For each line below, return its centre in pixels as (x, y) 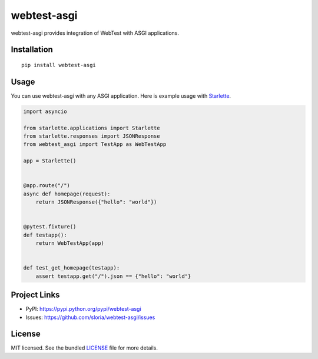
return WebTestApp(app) (70, 243)
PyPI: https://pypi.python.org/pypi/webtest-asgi (83, 309)
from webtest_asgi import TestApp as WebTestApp (95, 144)
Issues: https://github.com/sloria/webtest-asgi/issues (90, 317)
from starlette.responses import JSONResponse (92, 136)
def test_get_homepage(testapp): (72, 268)
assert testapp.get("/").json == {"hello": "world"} (113, 276)
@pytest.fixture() (50, 227)
